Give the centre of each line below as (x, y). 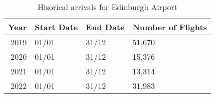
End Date (105, 27)
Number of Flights (170, 27)
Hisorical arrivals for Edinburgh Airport (107, 7)
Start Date (56, 27)
